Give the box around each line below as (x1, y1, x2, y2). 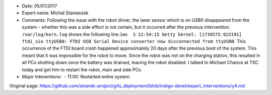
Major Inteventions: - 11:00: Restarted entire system (22, 73, 130, 79)
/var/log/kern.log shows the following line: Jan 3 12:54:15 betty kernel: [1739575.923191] (22, 31, 242, 37)
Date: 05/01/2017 (22, 3, 57, 9)
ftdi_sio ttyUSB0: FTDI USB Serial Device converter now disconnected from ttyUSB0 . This (22, 38, 246, 44)
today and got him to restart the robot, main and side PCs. (22, 66, 143, 73)
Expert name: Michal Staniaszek (22, 10, 89, 16)
